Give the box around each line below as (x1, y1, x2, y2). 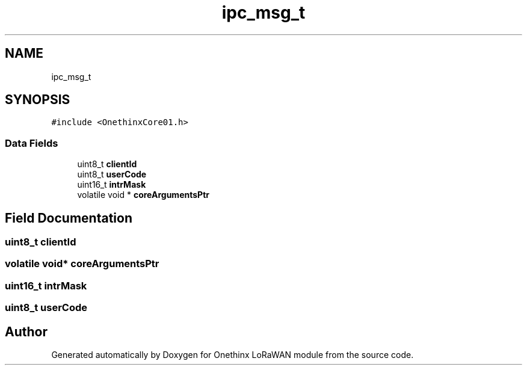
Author (5, 324, 48, 339)
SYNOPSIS (5, 92, 70, 108)
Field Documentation (5, 210, 132, 226)
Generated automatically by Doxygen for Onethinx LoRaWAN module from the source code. (51, 350, 414, 360)
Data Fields (5, 137, 58, 149)
